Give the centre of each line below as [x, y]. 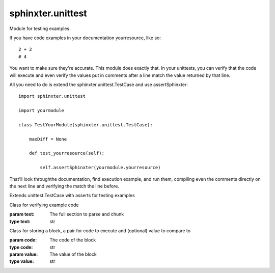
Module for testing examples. [40, 29]
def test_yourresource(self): [66, 153]
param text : [22, 214]
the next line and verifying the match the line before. [64, 186]
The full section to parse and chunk [87, 214]
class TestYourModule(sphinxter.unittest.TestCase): [86, 125]
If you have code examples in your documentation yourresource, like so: [85, 38]
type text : [20, 221]
